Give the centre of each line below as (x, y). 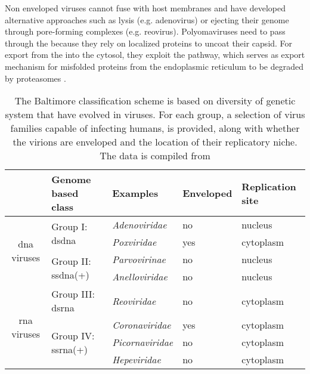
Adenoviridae (139, 225)
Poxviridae (134, 242)
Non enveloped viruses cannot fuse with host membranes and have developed (145, 8)
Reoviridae (134, 301)
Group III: (73, 294)
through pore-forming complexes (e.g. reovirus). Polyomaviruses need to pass (145, 31)
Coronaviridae (142, 325)
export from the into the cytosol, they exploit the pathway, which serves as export (155, 55)
